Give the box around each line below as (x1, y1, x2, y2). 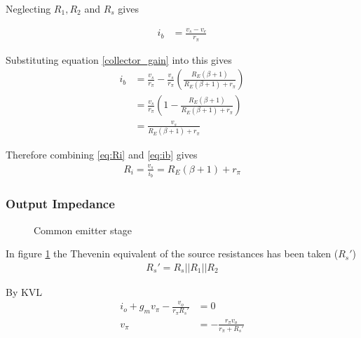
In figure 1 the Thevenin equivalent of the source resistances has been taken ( (6, 246, 339, 261)
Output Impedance (6, 195, 115, 212)
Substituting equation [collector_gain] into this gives (6, 52, 232, 67)
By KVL (6, 284, 43, 299)
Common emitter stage (34, 222, 132, 237)
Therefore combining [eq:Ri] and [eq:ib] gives (6, 147, 198, 162)
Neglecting (6, 1, 51, 15)
